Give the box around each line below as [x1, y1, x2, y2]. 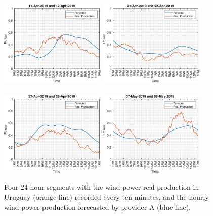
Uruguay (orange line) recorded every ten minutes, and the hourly [4, 192, 209, 202]
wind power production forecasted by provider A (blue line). [4, 201, 191, 212]
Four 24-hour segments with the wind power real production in [4, 182, 199, 192]
